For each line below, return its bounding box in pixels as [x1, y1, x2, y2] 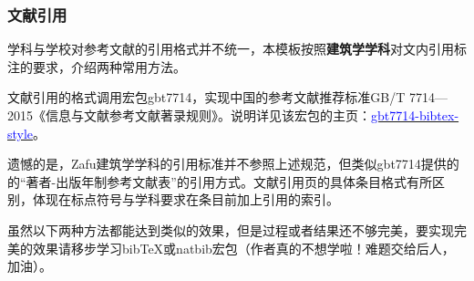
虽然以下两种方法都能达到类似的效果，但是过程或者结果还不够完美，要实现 [7, 220, 454, 239]
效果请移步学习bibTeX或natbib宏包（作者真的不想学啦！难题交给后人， [32, 238, 455, 257]
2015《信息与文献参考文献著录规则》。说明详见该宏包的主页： [7, 106, 371, 124]
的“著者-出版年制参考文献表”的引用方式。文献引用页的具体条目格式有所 [7, 172, 432, 191]
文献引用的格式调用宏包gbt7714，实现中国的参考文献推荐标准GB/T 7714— [7, 88, 448, 107]
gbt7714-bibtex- [371, 106, 459, 124]
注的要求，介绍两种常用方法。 [7, 57, 186, 76]
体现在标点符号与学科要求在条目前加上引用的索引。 [32, 190, 339, 209]
